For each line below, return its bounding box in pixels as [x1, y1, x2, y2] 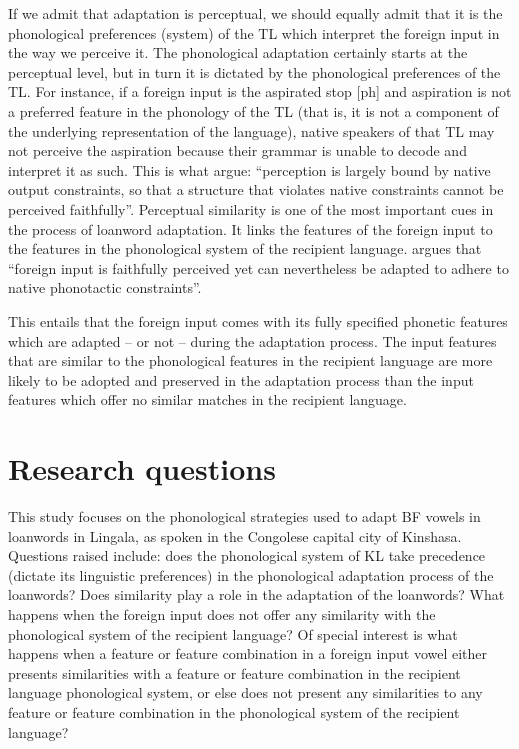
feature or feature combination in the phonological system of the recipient [8, 701, 460, 722]
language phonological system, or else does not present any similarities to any [8, 682, 483, 703]
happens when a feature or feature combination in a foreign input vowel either [8, 643, 488, 664]
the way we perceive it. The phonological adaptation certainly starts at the [8, 42, 468, 63]
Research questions [8, 448, 276, 489]
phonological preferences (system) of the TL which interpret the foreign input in [8, 22, 500, 43]
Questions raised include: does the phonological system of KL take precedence [8, 545, 486, 566]
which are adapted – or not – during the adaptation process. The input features [8, 330, 497, 351]
